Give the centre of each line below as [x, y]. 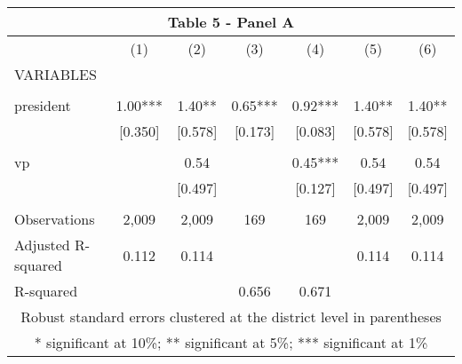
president [43, 105]
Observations [55, 219]
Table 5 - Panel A [231, 22]
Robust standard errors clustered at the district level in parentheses [231, 317]
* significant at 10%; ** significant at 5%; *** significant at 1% [231, 342]
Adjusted [42, 245]
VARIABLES [56, 74]
